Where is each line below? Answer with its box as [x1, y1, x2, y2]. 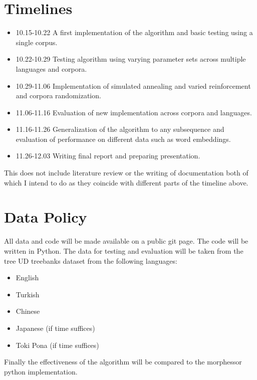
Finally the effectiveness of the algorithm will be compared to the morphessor [4, 356, 242, 367]
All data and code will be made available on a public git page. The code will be [4, 236, 248, 246]
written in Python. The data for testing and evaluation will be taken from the [4, 245, 243, 256]
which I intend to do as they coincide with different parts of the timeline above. [4, 177, 248, 187]
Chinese [16, 306, 40, 316]
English [16, 272, 39, 283]
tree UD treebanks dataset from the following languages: [4, 255, 177, 266]
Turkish [16, 289, 40, 299]
